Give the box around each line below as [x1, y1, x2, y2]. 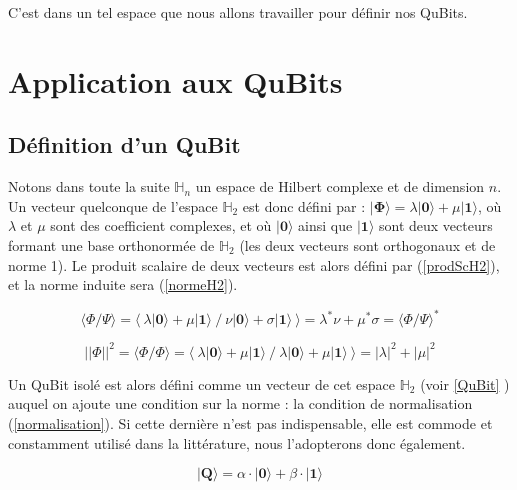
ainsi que [298, 215, 353, 236]
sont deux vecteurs [378, 215, 493, 236]
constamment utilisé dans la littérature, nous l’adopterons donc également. [8, 432, 466, 453]
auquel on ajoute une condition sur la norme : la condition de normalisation [8, 393, 473, 414]
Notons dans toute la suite [8, 176, 170, 197]
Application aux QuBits [8, 60, 343, 101]
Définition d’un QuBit [8, 129, 241, 160]
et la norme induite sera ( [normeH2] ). [8, 274, 238, 295]
